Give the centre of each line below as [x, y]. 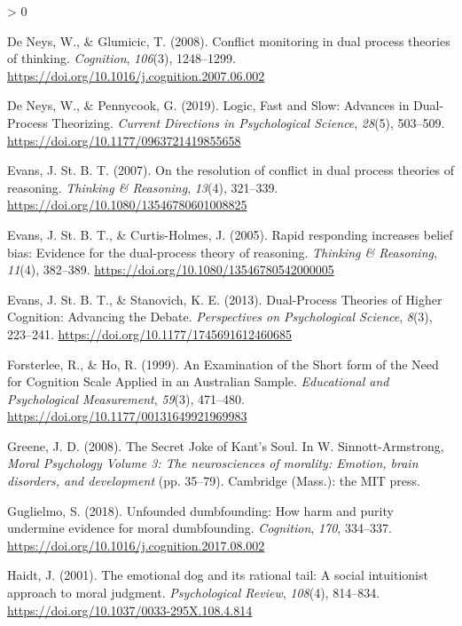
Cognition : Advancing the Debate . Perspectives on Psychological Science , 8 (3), [220, 317]
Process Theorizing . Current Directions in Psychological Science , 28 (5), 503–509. [226, 122]
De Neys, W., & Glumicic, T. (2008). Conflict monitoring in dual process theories [229, 40]
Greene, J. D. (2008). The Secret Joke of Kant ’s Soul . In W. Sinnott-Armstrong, [226, 445]
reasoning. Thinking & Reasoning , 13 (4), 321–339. [143, 187]
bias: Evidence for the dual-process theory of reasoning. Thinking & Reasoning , [222, 252]
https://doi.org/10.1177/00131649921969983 [127, 416]
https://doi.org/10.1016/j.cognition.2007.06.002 [136, 75]
